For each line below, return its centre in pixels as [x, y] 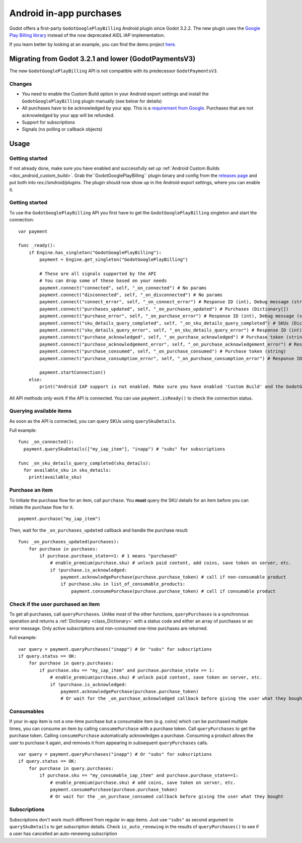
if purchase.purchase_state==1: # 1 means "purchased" [108, 556]
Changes [21, 84]
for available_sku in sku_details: [67, 470]
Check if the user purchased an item [55, 604]
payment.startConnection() [73, 373]
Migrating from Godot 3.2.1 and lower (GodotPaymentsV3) [102, 59]
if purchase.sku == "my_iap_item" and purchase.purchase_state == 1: [127, 670]
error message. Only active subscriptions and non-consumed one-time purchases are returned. [109, 628]
